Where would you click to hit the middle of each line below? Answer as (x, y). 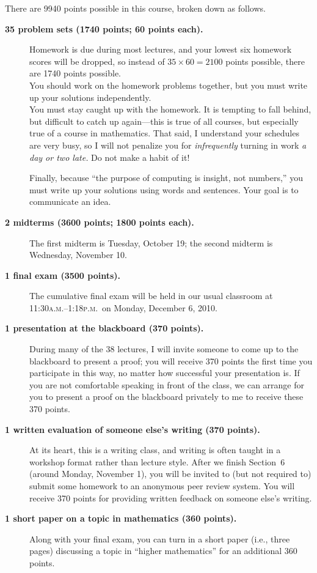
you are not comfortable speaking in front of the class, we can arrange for (167, 384)
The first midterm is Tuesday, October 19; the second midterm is (151, 242)
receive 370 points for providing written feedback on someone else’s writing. (171, 497)
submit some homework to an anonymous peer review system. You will (162, 486)
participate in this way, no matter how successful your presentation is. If (165, 373)
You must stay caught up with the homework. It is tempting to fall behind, (170, 109)
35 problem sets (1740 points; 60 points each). (104, 28)
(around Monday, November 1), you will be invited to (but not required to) (170, 474)
